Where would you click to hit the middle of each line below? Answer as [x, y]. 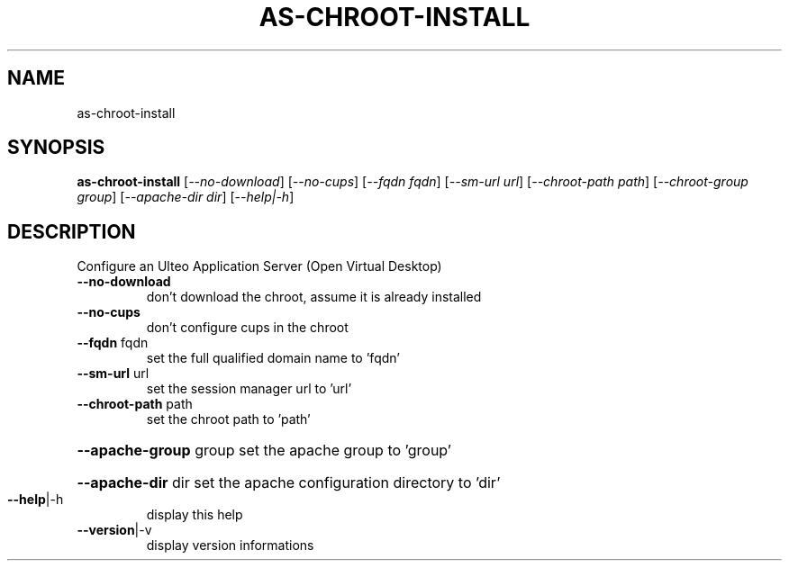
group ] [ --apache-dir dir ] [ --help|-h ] [186, 197]
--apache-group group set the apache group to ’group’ [264, 451]
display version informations [230, 545]
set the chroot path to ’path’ [228, 419]
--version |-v [114, 530]
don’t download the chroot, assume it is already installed [314, 297]
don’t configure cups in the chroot [247, 328]
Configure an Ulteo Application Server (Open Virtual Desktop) [259, 266]
